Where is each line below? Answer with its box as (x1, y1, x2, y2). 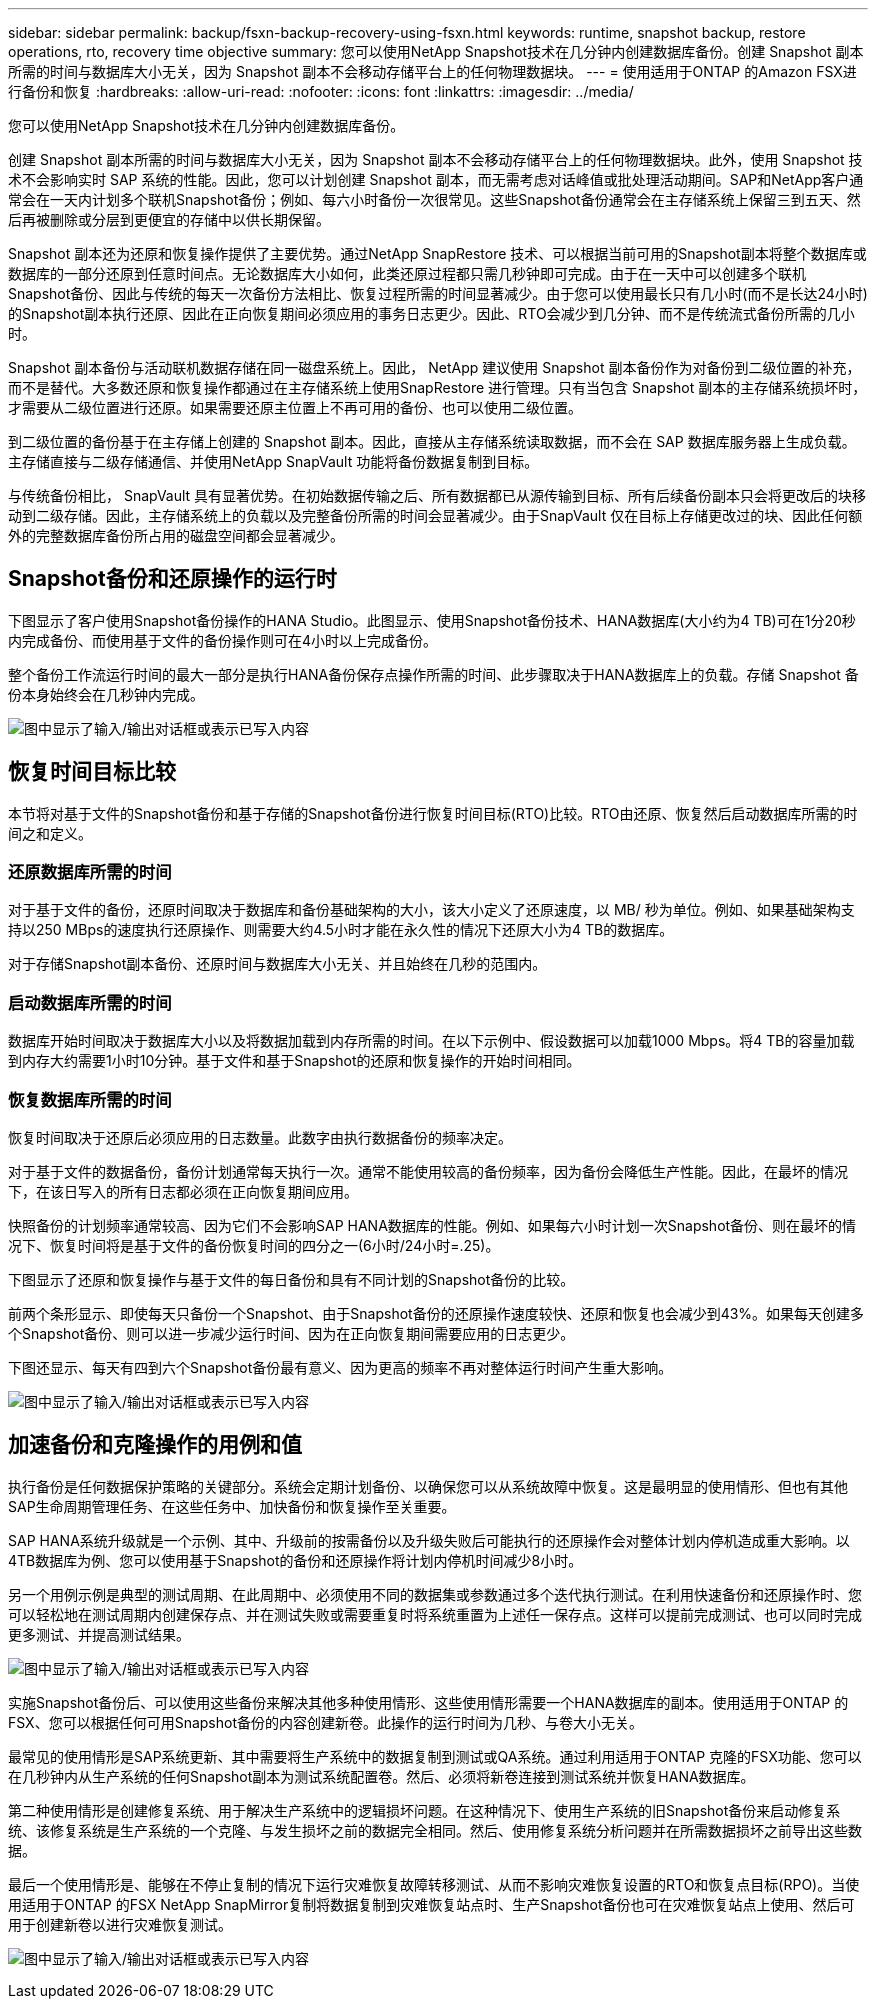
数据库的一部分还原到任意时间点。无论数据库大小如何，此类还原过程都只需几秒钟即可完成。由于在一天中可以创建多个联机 (8, 265, 806, 282)
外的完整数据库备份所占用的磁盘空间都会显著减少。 (8, 527, 344, 544)
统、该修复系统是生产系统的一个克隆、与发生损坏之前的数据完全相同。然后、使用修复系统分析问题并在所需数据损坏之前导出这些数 (8, 1821, 862, 1839)
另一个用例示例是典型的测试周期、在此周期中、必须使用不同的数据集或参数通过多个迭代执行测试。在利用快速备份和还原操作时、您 (8, 1585, 862, 1603)
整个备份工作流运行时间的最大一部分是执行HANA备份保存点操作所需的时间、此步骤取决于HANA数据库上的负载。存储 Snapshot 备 (8, 665, 859, 683)
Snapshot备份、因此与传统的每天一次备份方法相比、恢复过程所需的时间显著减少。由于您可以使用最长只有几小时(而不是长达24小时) (8, 285, 868, 302)
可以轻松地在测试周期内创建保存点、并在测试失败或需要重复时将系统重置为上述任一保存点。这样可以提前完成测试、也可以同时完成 (8, 1605, 862, 1623)
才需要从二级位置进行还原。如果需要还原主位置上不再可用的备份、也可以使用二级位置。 (8, 399, 582, 416)
